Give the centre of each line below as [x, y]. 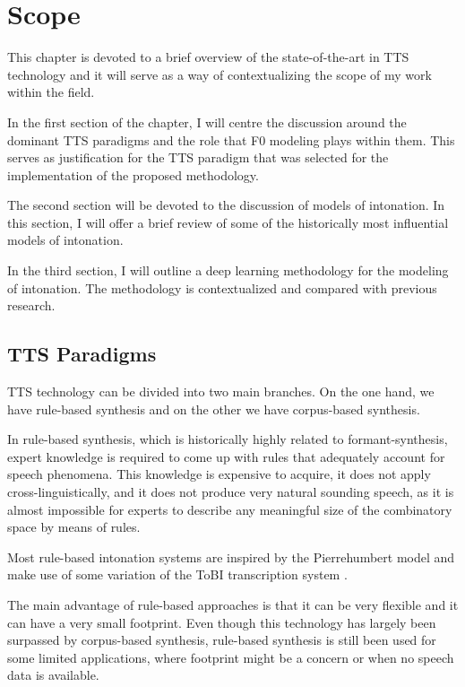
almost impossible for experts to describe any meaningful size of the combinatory [230, 509]
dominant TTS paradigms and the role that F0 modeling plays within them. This [231, 139]
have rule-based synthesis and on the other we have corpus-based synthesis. [214, 409]
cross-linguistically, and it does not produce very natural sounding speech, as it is [231, 492]
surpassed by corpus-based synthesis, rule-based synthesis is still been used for [222, 640]
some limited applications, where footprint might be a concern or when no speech [231, 657]
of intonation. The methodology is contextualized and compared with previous [222, 287]
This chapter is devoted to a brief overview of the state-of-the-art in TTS [208, 57]
